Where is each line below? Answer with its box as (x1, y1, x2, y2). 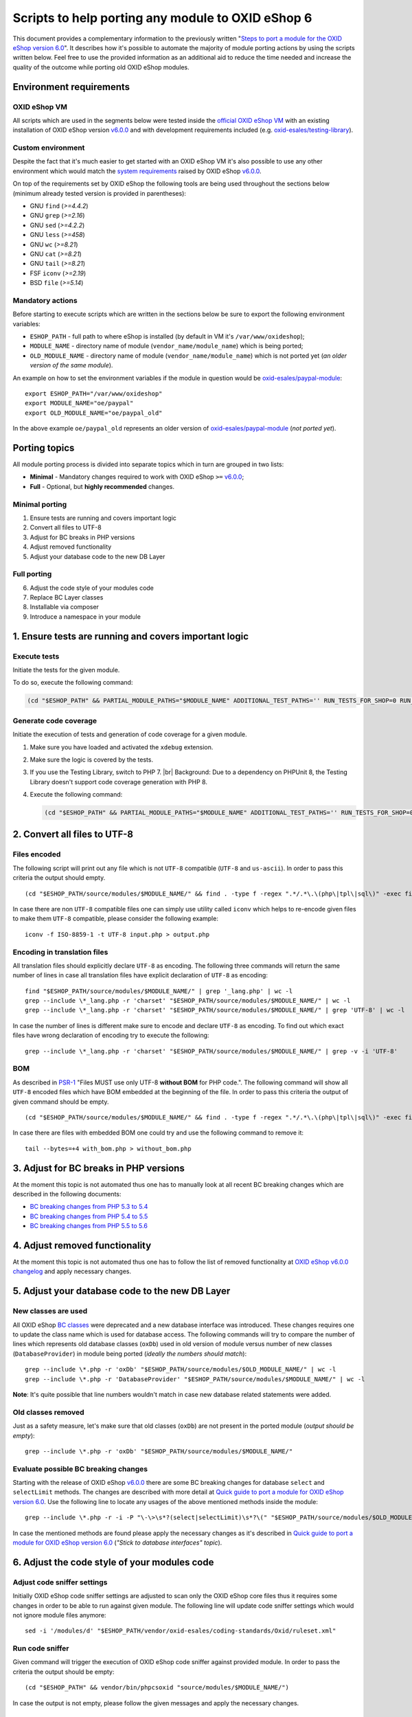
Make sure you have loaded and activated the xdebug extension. (30, 742, 214, 751)
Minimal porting (12, 499, 67, 509)
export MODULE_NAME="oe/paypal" (25, 399, 134, 407)
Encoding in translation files (12, 947, 108, 957)
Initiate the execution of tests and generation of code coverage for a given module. (12, 730, 247, 738)
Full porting (12, 569, 52, 579)
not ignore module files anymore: (12, 1611, 106, 1619)
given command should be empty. (12, 1098, 109, 1106)
